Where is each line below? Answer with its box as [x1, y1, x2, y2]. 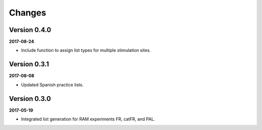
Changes [9, 7, 46, 18]
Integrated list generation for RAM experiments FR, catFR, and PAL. [21, 116, 155, 122]
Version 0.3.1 [9, 60, 49, 68]
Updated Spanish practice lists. [21, 81, 84, 87]
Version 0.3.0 [9, 95, 51, 103]
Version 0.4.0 [9, 26, 51, 34]
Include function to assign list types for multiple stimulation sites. [21, 48, 151, 53]
